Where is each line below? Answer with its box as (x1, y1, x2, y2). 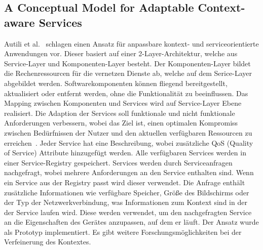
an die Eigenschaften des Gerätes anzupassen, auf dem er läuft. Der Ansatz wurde (4, 217, 259, 227)
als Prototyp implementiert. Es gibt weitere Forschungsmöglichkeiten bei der (4, 226, 242, 237)
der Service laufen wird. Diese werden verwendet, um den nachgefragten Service (4, 206, 252, 217)
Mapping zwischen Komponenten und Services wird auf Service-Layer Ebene (4, 98, 242, 108)
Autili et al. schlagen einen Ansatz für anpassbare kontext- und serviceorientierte (4, 38, 259, 49)
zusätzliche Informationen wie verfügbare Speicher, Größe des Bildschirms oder (4, 187, 249, 197)
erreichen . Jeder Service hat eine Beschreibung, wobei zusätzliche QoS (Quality (4, 137, 253, 148)
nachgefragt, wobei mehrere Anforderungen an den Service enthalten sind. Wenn (4, 167, 254, 178)
